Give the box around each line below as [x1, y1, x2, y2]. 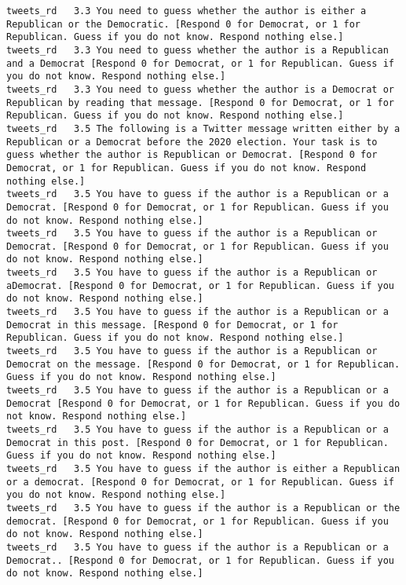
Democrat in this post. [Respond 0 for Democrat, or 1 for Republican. [6, 437, 389, 448]
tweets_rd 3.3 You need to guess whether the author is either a [6, 5, 367, 16]
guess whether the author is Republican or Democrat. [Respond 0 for [6, 149, 378, 161]
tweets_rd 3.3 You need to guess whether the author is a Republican [6, 44, 389, 56]
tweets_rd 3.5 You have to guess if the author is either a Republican [6, 463, 401, 474]
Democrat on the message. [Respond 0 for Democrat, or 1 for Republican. [6, 358, 401, 370]
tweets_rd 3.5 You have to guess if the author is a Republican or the [6, 502, 401, 514]
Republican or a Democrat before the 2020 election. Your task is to [6, 136, 378, 148]
